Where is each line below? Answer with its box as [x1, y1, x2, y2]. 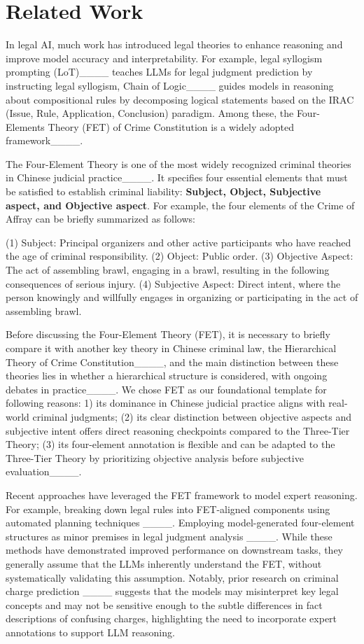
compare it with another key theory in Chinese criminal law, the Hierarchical [6, 341, 337, 355]
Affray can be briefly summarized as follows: [6, 211, 195, 226]
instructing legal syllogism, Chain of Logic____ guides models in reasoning [6, 78, 334, 92]
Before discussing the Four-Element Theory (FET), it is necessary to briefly [6, 327, 331, 342]
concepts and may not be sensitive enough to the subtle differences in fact [6, 597, 323, 612]
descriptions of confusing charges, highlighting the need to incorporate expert [6, 611, 337, 626]
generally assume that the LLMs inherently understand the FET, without [6, 556, 322, 570]
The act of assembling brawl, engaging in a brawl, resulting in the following [6, 262, 330, 277]
